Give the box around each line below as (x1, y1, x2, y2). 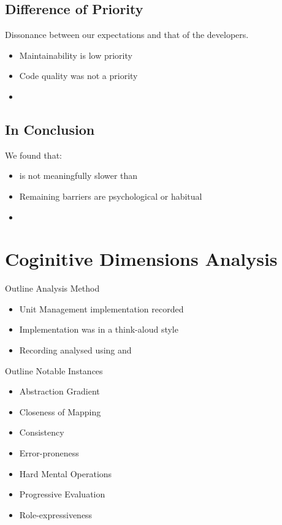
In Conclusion (5, 119, 95, 138)
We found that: (5, 148, 62, 161)
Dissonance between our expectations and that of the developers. (5, 28, 249, 41)
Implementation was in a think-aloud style (19, 323, 178, 336)
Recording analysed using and (19, 344, 132, 357)
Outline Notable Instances (5, 364, 103, 377)
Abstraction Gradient (19, 385, 100, 398)
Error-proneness (19, 447, 79, 459)
